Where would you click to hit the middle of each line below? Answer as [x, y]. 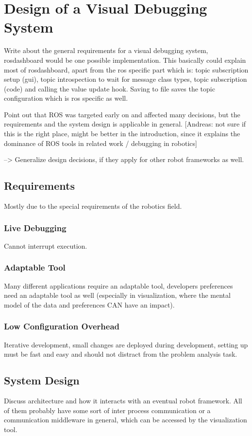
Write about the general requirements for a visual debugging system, [106, 50]
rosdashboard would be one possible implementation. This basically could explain [125, 60]
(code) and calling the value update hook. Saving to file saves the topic [109, 88]
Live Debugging [35, 227]
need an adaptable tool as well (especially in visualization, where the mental [117, 295]
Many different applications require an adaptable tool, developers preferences [118, 285]
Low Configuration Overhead [62, 326]
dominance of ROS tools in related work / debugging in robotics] [101, 143]
